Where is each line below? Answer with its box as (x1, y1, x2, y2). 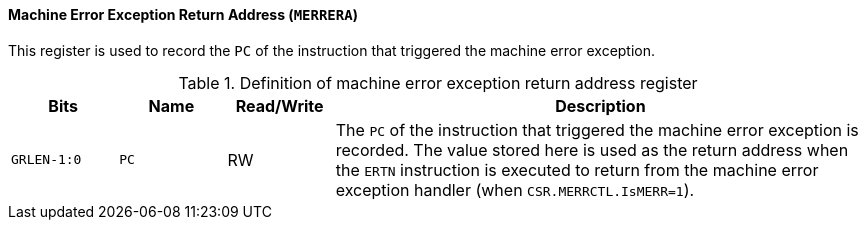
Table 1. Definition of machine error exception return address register (178, 72, 698, 93)
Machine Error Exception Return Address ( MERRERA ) (8, 6, 358, 23)
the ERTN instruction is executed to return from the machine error (335, 159, 819, 180)
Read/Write (235, 95, 324, 116)
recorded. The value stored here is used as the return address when (335, 139, 849, 160)
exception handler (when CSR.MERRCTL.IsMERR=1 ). (335, 179, 695, 200)
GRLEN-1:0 (11, 152, 82, 168)
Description (555, 95, 646, 116)
